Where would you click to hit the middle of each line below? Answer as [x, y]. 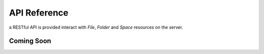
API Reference [39, 13]
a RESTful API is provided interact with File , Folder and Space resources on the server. [96, 27]
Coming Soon [30, 41]
